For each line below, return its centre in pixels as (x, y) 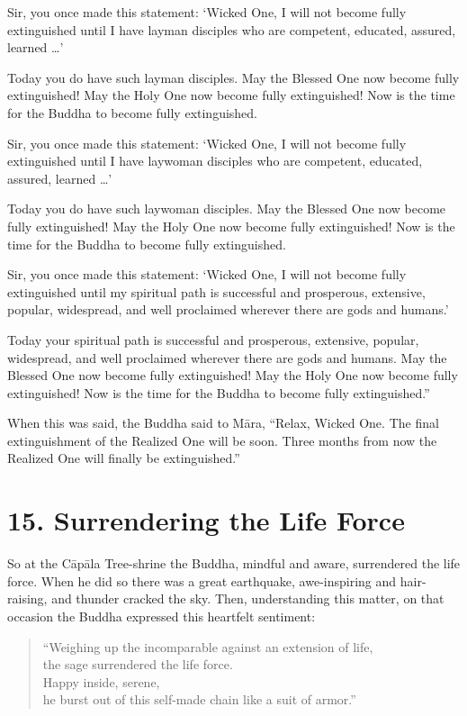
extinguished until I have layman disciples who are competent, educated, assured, (232, 29)
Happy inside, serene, (101, 681)
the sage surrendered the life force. (138, 664)
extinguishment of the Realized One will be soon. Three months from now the (222, 440)
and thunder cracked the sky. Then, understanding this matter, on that (248, 598)
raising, (27, 598)
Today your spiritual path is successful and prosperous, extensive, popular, (213, 339)
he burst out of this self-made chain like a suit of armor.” (199, 699)
